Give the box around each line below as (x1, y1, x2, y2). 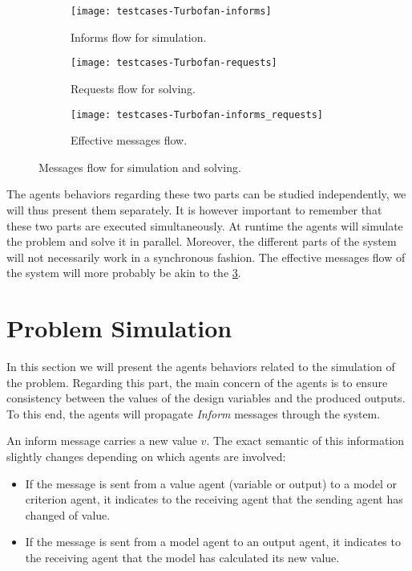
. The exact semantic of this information (206, 432, 405, 449)
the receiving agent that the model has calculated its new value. (25, 549, 340, 565)
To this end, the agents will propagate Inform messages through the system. (6, 405, 381, 422)
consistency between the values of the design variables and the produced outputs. (6, 390, 406, 406)
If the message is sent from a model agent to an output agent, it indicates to (25, 533, 401, 550)
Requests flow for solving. (71, 80, 196, 96)
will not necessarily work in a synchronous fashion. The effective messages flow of (6, 248, 406, 265)
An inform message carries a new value (6, 432, 197, 449)
